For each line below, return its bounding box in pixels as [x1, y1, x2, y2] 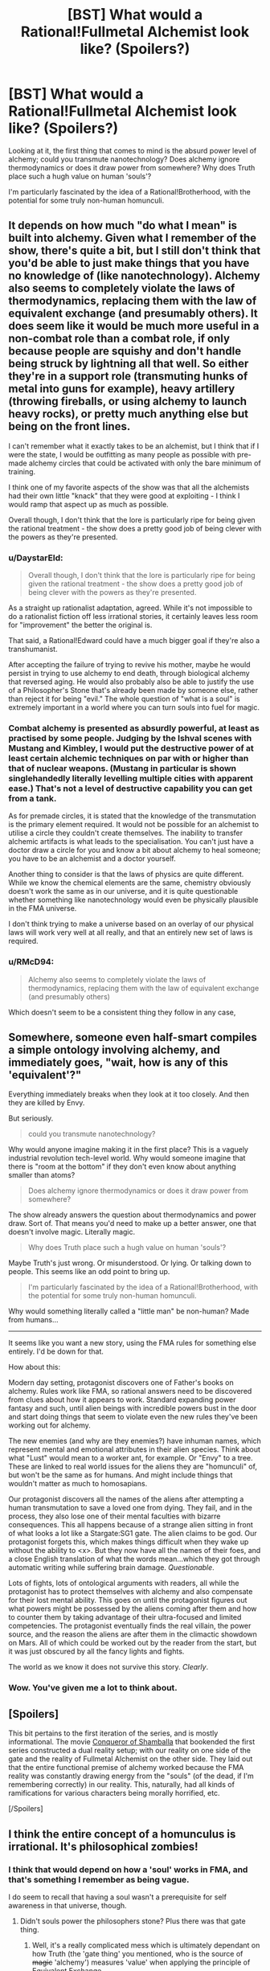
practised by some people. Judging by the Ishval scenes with [8, 732, 252, 744]
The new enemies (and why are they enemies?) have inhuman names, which [8, 1436, 261, 1446]
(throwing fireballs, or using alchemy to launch [8, 395, 247, 408]
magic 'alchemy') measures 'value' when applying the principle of [31, 1957, 251, 1967]
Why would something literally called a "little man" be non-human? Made [8, 1306, 250, 1316]
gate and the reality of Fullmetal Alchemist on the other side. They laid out [8, 1754, 253, 1764]
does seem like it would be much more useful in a [8, 319, 260, 333]
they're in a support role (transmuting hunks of [8, 370, 248, 383]
